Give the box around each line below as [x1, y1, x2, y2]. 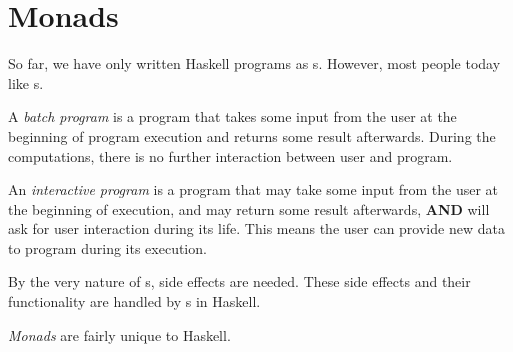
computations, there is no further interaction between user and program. [8, 145, 453, 166]
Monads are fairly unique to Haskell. [8, 324, 231, 345]
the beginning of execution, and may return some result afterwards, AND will [8, 198, 490, 219]
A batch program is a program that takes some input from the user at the [8, 106, 457, 127]
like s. [8, 72, 44, 93]
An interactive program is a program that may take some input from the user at [8, 179, 499, 200]
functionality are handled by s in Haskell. [8, 291, 261, 312]
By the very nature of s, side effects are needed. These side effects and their [8, 271, 471, 292]
